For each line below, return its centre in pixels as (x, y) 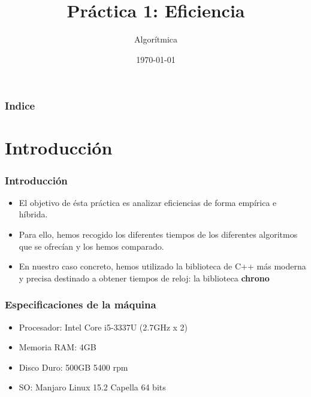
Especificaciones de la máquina (81, 304)
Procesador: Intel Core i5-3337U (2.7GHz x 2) (103, 327)
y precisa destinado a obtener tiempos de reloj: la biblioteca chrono (144, 278)
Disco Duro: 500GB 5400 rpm (73, 367)
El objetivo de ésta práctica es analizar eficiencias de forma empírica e (148, 202)
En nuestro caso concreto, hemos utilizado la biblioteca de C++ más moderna (162, 266)
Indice (20, 106)
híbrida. (33, 214)
